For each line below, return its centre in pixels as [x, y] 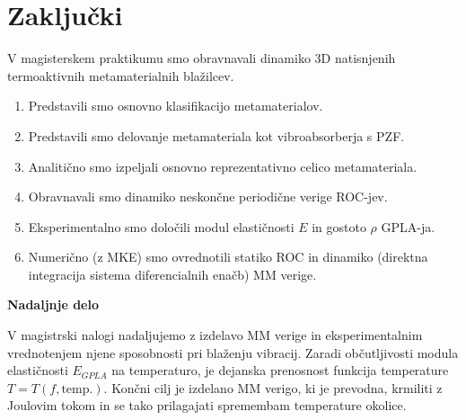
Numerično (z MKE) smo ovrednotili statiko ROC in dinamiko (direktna [228, 257]
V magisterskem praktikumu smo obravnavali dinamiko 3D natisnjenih [202, 58]
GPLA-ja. [408, 226]
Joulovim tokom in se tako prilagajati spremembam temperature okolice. [207, 405]
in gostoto [339, 226]
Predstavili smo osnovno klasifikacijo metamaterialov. [176, 106]
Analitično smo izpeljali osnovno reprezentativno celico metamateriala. [223, 166]
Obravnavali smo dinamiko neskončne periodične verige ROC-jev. [208, 197]
